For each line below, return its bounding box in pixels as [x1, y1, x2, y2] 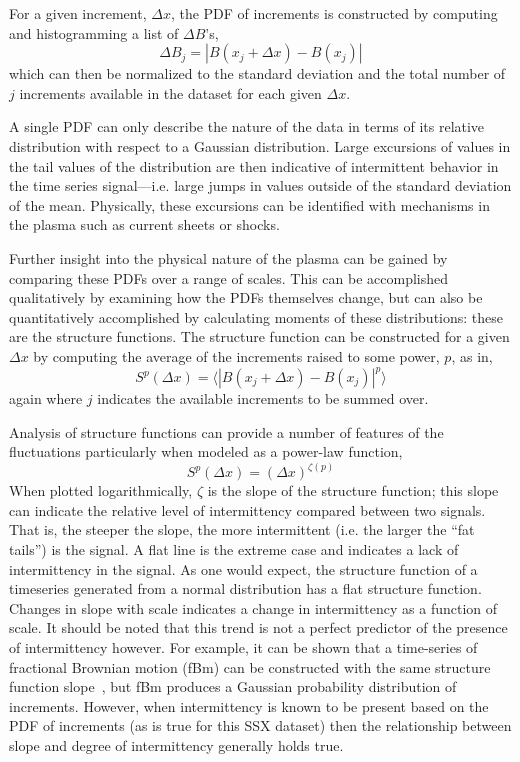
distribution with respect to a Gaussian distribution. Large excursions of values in [9, 135, 511, 156]
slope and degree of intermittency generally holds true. [9, 734, 344, 755]
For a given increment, [9, 3, 147, 23]
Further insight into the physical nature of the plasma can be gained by [9, 247, 448, 268]
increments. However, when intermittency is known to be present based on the [9, 695, 489, 716]
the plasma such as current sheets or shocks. [9, 214, 280, 235]
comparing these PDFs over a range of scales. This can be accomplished [9, 267, 448, 288]
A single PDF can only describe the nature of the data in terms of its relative [9, 116, 485, 137]
